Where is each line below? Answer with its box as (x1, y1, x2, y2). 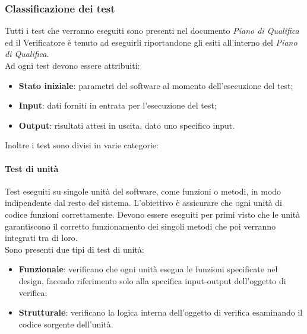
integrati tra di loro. (5, 231, 78, 244)
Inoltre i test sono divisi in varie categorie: (5, 139, 159, 151)
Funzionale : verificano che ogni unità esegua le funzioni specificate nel (18, 263, 278, 275)
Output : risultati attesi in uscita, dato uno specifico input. (18, 119, 235, 131)
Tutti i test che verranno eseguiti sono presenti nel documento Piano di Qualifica (5, 24, 299, 37)
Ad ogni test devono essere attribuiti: (5, 59, 140, 71)
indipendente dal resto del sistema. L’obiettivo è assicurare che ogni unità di (5, 196, 282, 209)
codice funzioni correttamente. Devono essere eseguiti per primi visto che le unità (5, 208, 300, 220)
